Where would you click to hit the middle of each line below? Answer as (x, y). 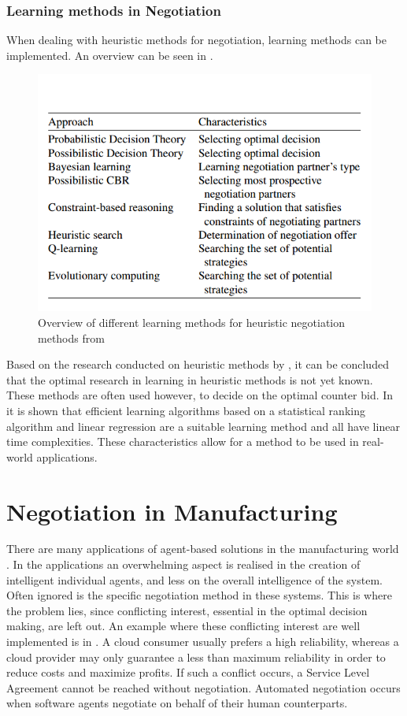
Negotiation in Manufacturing (172, 511)
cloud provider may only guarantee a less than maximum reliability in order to (196, 657)
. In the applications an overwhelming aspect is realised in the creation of (183, 564)
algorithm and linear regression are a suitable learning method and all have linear (203, 426)
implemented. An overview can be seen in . (110, 55)
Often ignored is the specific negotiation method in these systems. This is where (199, 595)
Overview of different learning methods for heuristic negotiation (192, 322)
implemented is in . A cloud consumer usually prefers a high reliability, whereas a (203, 642)
